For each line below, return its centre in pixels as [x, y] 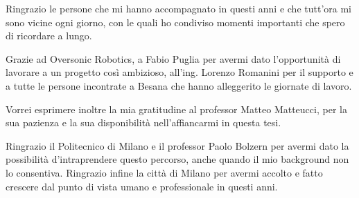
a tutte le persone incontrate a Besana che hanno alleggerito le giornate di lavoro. [179, 85]
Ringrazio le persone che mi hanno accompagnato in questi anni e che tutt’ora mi [178, 8]
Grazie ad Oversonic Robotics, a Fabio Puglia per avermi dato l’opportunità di [173, 58]
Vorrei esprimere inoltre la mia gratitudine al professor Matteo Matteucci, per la [176, 109]
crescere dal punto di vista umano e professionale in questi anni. [142, 186]
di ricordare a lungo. [49, 36]
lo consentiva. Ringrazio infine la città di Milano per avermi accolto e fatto [164, 172]
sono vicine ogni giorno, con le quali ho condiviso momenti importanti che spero [175, 22]
